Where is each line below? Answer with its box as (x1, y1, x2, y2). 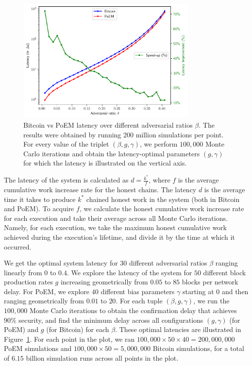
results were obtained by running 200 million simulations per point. (23, 129, 224, 139)
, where (149, 175, 170, 185)
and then (221, 286, 249, 296)
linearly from (4, 267, 42, 277)
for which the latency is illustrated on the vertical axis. (23, 158, 187, 168)
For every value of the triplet (23, 139, 109, 149)
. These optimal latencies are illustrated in (115, 324, 241, 334)
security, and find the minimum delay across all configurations (18, 315, 203, 325)
